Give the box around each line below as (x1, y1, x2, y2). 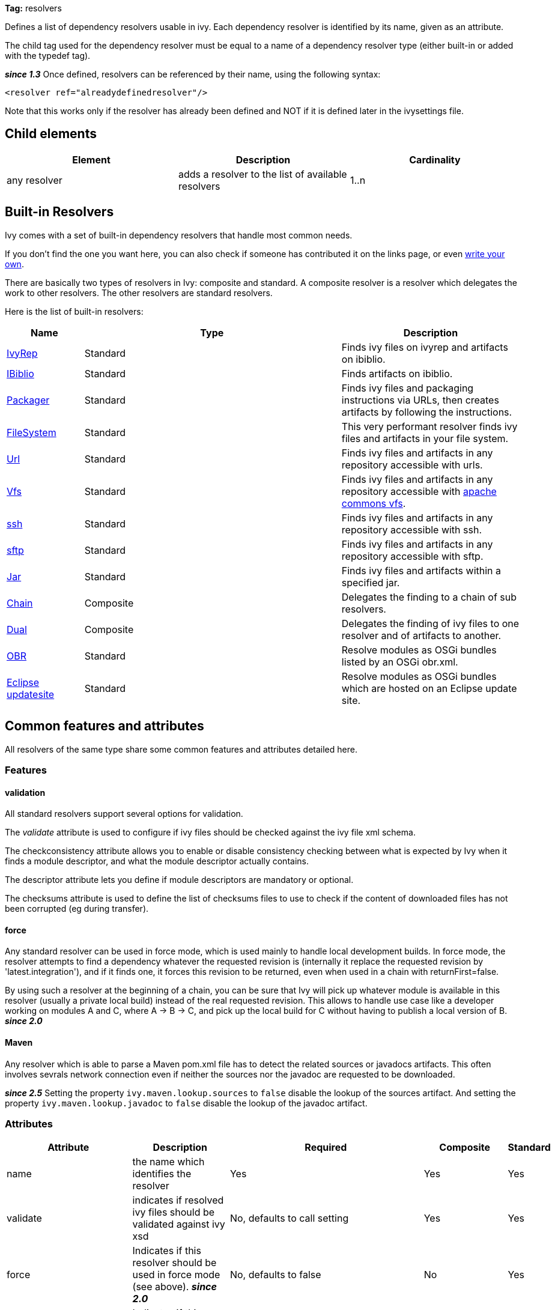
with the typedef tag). (5, 50, 91, 61)
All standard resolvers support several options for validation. (5, 808, 243, 819)
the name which (132, 1156, 205, 1168)
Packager (7, 393, 50, 406)
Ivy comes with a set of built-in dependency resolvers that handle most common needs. (5, 229, 353, 240)
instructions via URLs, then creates (341, 393, 499, 406)
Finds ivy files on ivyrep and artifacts (341, 341, 508, 353)
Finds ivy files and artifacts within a (341, 564, 502, 577)
